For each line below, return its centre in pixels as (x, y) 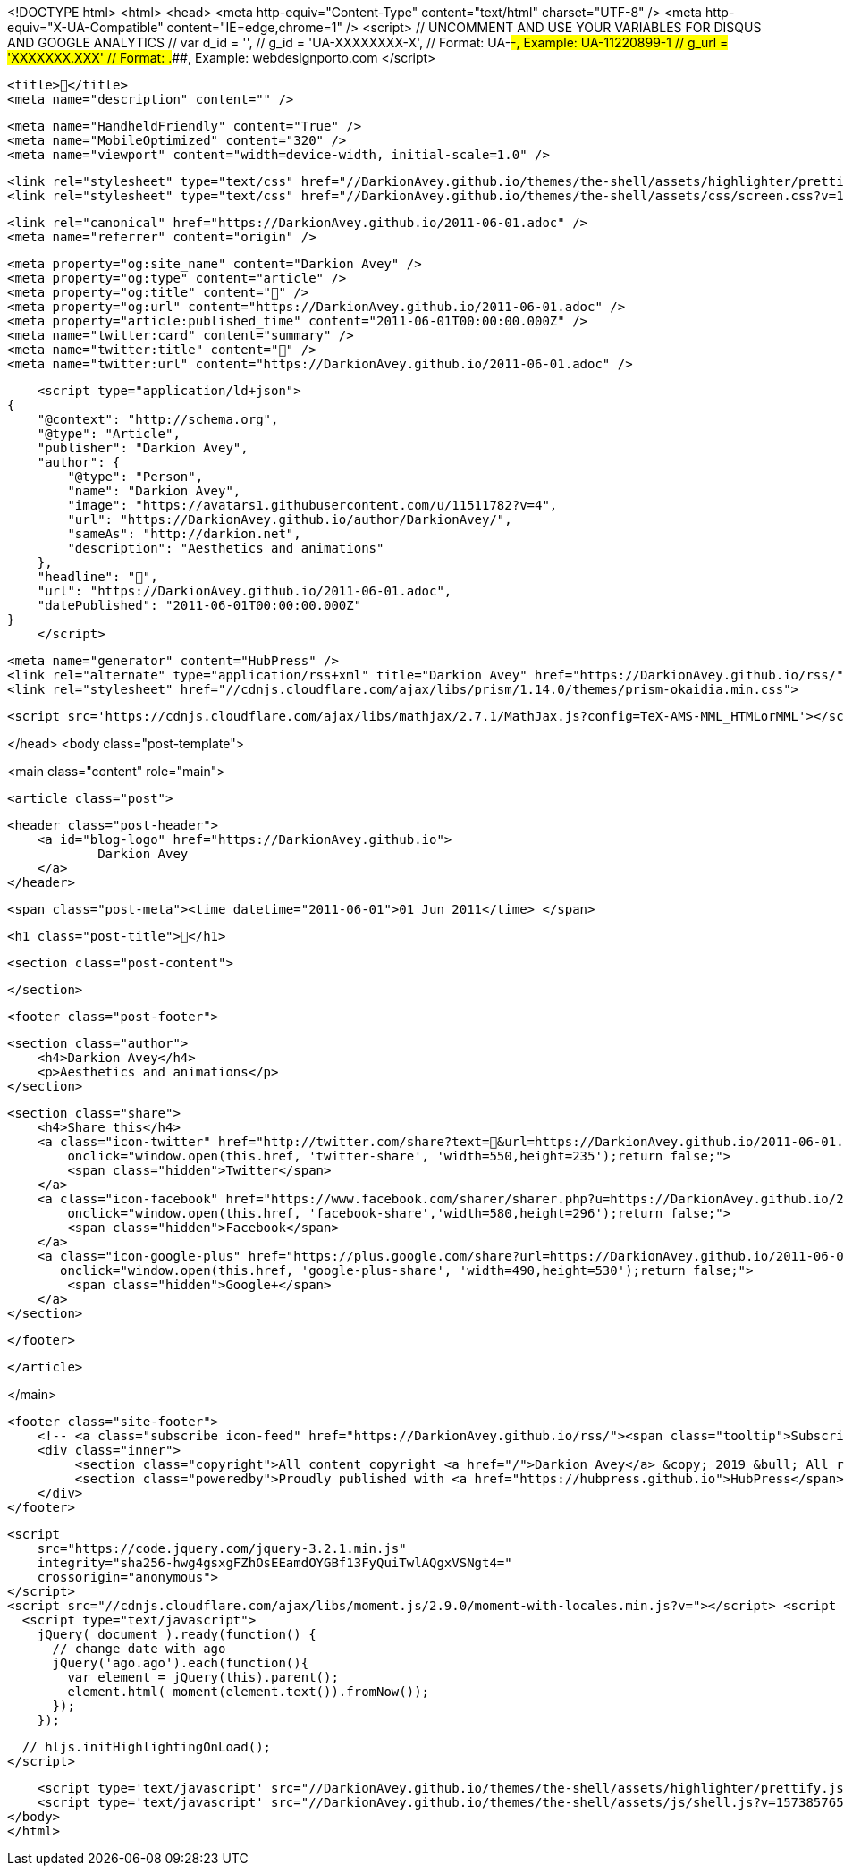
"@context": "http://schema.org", (158, 419)
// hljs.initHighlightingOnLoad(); (147, 1747)
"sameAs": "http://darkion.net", (184, 534)
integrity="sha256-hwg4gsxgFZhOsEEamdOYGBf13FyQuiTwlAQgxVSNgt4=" (274, 1563)
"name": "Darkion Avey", (154, 491)
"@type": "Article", (109, 434)
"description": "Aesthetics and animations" (226, 548)
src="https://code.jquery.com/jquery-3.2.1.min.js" (222, 1548)
